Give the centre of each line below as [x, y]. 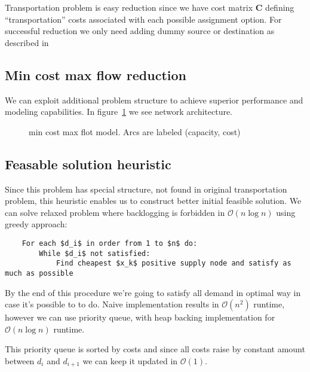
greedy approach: [36, 224]
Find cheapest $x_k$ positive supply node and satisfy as [174, 263]
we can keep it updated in [130, 360]
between [20, 360]
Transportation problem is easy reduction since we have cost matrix [129, 7]
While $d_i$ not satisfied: [95, 253]
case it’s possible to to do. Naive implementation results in [112, 304]
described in [27, 42]
